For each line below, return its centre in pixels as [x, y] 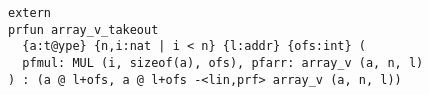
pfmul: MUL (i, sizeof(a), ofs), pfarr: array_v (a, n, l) [223, 62]
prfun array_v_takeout [83, 29]
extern [29, 13]
